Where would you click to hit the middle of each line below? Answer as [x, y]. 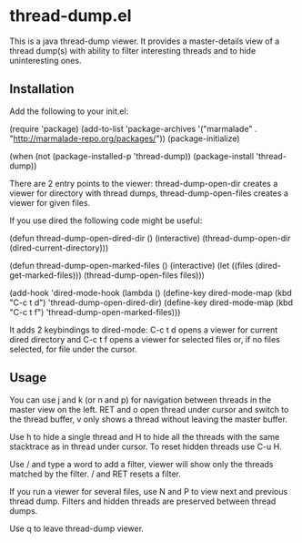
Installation [42, 89]
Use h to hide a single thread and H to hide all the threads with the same [145, 436]
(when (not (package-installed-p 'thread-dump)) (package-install [132, 156]
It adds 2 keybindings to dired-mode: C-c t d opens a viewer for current [144, 330]
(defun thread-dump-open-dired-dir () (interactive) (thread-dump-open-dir [150, 238]
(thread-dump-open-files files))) [144, 275]
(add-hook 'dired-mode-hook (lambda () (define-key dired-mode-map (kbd [151, 292]
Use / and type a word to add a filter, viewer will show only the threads [141, 464]
